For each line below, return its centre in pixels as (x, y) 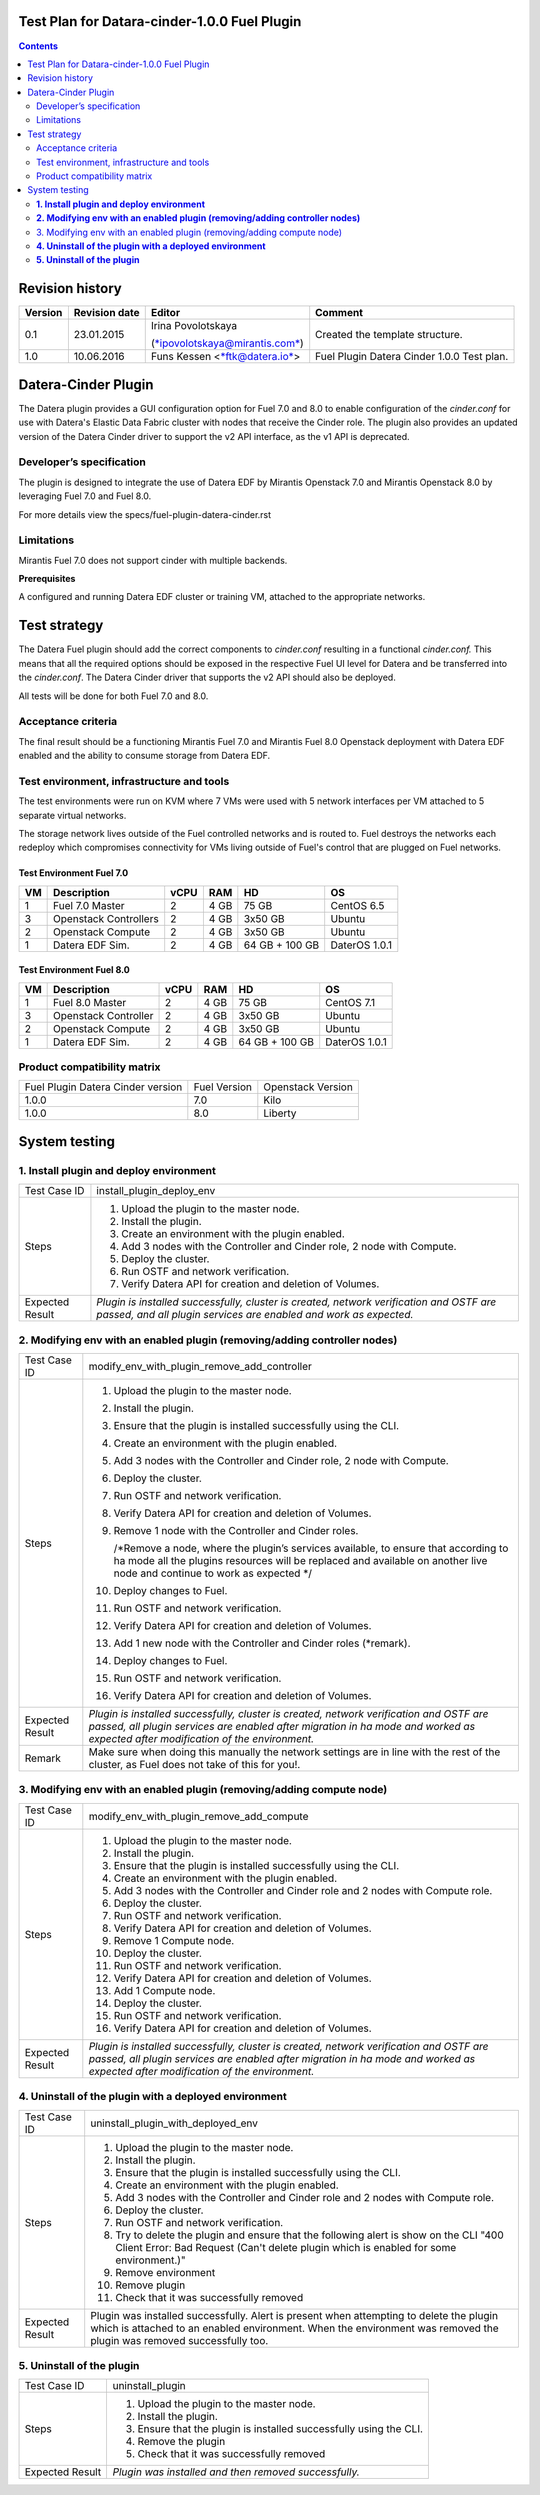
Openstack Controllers (106, 918)
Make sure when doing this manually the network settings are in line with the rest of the (294, 1752)
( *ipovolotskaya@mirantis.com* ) (227, 343)
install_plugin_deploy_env (156, 1191)
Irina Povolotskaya (194, 326)
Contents (38, 46)
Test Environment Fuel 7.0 (73, 873)
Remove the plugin (181, 2442)
